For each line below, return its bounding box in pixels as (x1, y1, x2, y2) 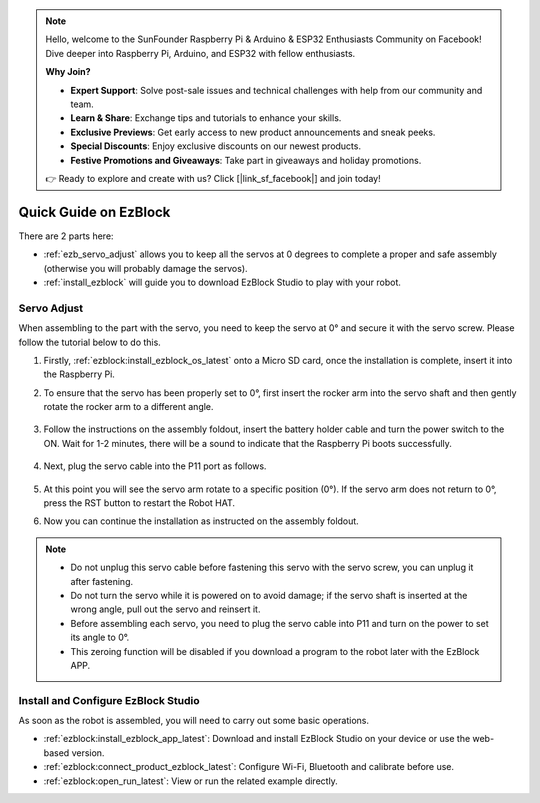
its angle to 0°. (70, 631, 130, 644)
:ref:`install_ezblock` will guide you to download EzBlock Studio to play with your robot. (43, 276, 402, 288)
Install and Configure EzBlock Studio (18, 693, 200, 707)
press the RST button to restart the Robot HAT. (43, 497, 235, 509)
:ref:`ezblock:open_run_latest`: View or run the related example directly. (43, 775, 339, 787)
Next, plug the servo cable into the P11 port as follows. (43, 460, 267, 472)
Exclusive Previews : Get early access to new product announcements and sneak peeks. (70, 126, 436, 138)
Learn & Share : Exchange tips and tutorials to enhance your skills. (70, 112, 342, 124)
